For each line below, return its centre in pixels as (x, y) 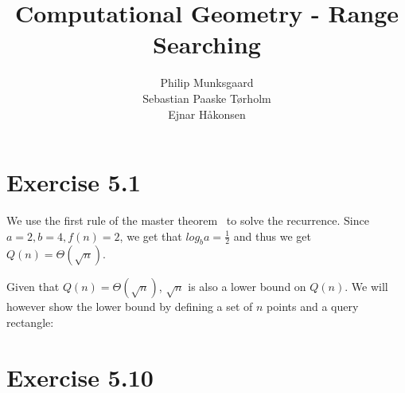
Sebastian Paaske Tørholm (207, 98)
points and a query (313, 307)
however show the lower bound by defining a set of (130, 307)
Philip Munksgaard (207, 83)
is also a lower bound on (247, 287)
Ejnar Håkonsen (207, 114)
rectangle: (30, 322)
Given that (33, 287)
